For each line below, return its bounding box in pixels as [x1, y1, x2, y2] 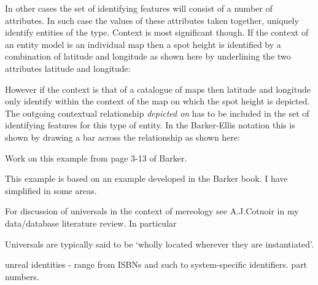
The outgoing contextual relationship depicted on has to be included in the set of [5, 106, 309, 119]
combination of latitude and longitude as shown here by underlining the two [5, 50, 291, 63]
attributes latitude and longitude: [5, 61, 131, 74]
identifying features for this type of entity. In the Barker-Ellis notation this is [5, 119, 295, 131]
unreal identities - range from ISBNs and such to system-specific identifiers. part [5, 258, 308, 271]
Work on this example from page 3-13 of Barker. [5, 151, 187, 164]
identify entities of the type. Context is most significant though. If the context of [5, 26, 309, 39]
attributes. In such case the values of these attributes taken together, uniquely [5, 14, 299, 26]
